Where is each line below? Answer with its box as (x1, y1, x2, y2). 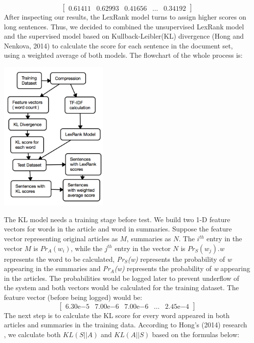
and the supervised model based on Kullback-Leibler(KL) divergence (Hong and (4, 31, 244, 41)
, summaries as (126, 233, 171, 244)
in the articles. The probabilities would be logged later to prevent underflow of (4, 273, 239, 283)
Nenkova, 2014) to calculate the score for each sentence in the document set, (4, 40, 233, 50)
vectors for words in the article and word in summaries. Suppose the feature (4, 224, 232, 234)
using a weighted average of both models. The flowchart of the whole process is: (4, 50, 243, 60)
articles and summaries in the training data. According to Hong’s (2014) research (4, 320, 247, 330)
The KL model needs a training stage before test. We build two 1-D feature (4, 214, 231, 224)
